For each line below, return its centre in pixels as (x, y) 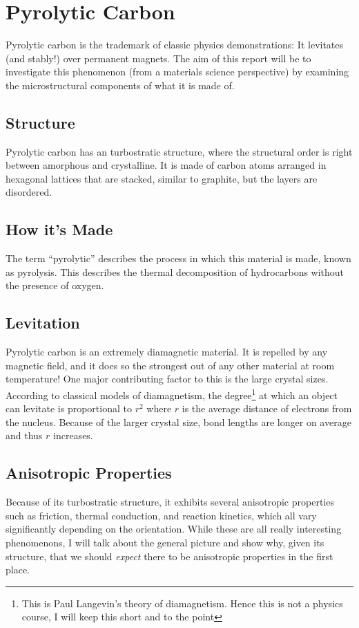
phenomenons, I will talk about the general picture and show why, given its (165, 543)
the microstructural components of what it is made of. (120, 85)
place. (18, 570)
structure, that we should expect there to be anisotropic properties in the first (169, 556)
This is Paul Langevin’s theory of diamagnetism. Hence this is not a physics (182, 603)
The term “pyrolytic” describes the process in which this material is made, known (178, 258)
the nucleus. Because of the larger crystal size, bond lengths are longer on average (178, 422)
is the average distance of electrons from (267, 408)
